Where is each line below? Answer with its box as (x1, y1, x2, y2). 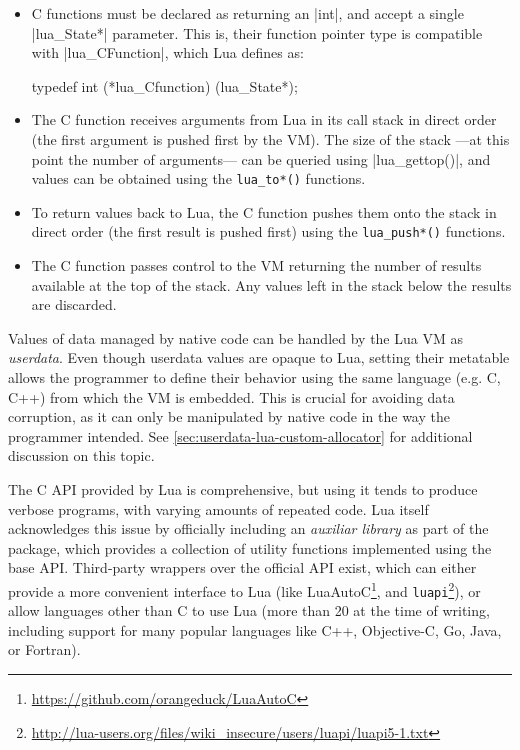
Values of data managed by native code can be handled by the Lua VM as (8, 327, 463, 348)
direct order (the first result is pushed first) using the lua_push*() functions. (31, 221, 506, 242)
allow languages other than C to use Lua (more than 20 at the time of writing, (8, 600, 490, 621)
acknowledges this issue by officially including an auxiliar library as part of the (8, 518, 489, 539)
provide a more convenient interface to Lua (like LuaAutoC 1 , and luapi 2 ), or (8, 577, 481, 601)
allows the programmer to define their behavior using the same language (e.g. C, (8, 367, 501, 388)
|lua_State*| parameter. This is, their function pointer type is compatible (31, 22, 483, 43)
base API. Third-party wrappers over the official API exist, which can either (8, 557, 477, 578)
